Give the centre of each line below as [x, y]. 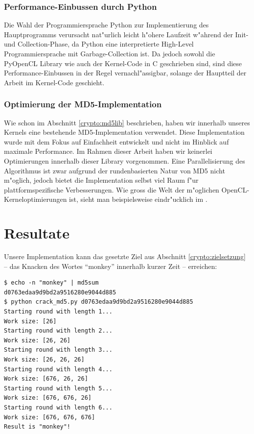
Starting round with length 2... [58, 331]
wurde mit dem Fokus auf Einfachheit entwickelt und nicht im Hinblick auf [116, 141]
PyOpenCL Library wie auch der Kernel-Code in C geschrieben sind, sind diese [123, 63]
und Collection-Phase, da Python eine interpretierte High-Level [99, 44]
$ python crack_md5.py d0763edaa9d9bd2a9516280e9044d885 [99, 302]
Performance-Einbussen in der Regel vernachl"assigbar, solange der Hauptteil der [125, 73]
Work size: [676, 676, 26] [48, 398]
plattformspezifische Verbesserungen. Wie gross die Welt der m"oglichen [112, 189]
